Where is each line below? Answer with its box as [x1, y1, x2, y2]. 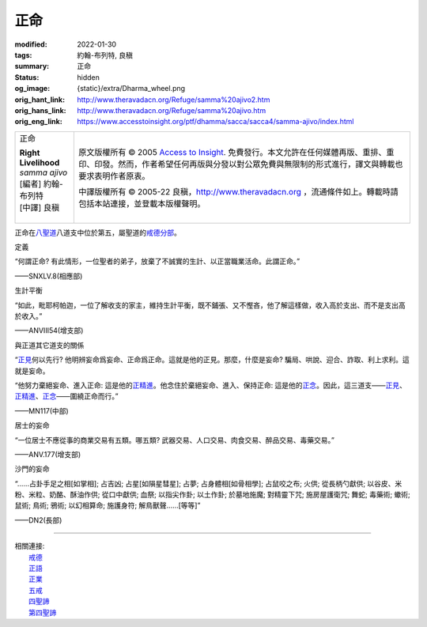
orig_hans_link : [14, 105, 66, 115]
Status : [14, 72, 40, 82]
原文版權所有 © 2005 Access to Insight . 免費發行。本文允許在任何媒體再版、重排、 [77, 146, 387, 157]
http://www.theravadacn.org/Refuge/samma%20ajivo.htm [77, 105, 266, 115]
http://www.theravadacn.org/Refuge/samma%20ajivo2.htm [77, 95, 270, 104]
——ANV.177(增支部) [14, 449, 81, 459]
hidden [77, 72, 100, 82]
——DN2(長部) [14, 515, 62, 525]
